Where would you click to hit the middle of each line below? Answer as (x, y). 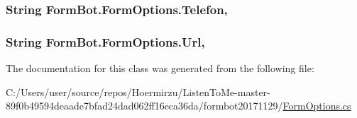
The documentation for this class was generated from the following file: (160, 68)
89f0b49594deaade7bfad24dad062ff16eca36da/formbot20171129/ (144, 106)
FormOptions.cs (317, 106)
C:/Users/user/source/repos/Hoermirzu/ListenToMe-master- (138, 92)
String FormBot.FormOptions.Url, (105, 41)
